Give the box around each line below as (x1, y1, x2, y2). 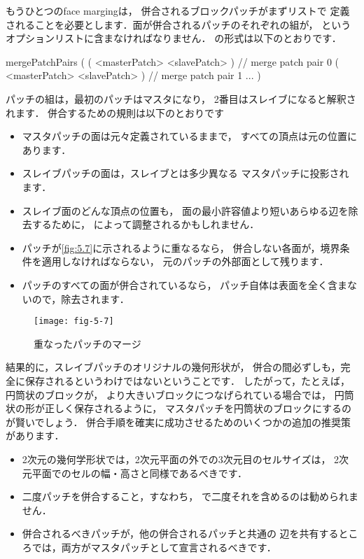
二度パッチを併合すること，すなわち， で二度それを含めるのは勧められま (22, 489, 358, 504)
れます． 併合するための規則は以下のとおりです (6, 105, 225, 120)
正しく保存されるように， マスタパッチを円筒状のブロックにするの (44, 401, 352, 416)
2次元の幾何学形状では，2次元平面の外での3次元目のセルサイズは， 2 (22, 451, 339, 466)
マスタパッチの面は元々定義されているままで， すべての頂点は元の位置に (22, 129, 357, 143)
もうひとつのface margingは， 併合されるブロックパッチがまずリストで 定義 (6, 3, 350, 17)
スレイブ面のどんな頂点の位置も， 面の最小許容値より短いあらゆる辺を (22, 203, 349, 218)
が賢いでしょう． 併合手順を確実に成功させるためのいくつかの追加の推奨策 (6, 414, 351, 429)
